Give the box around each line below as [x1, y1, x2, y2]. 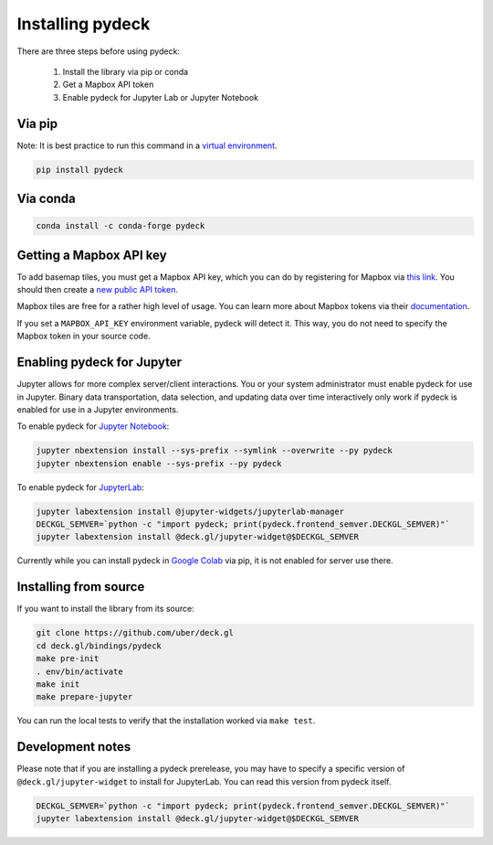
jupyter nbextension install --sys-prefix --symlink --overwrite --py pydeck [36, 445, 393, 456]
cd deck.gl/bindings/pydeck [36, 640, 162, 651]
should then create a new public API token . [16, 284, 178, 295]
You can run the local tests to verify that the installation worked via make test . [16, 715, 316, 726]
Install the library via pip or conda [62, 66, 189, 77]
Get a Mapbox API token [62, 79, 154, 91]
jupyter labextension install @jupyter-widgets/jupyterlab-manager [36, 506, 345, 517]
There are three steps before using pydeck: [16, 46, 180, 57]
